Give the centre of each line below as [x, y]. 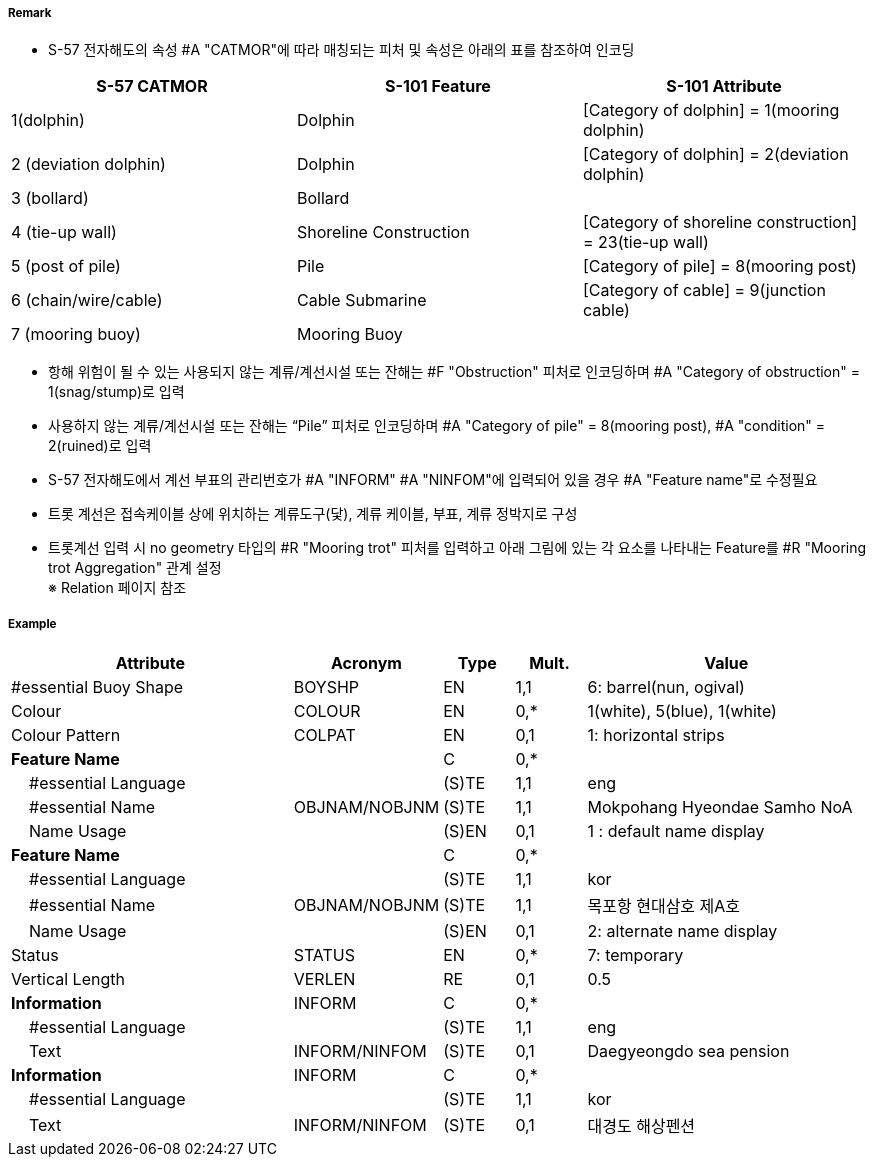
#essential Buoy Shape [97, 687]
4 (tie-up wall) [64, 232]
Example [32, 623]
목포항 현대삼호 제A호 [664, 906]
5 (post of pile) [66, 266]
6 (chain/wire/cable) [87, 300]
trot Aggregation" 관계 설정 [135, 568]
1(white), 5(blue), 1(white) [682, 711]
